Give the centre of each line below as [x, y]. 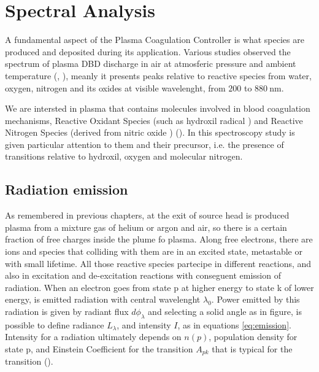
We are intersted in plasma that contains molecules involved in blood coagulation [158, 108]
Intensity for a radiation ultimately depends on [93, 337]
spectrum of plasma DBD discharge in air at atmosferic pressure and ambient [151, 64]
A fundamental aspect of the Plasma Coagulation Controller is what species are [155, 40]
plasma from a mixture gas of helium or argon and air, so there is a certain [146, 227]
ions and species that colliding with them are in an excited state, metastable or [154, 251]
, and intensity [144, 324]
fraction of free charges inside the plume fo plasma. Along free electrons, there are [159, 239]
